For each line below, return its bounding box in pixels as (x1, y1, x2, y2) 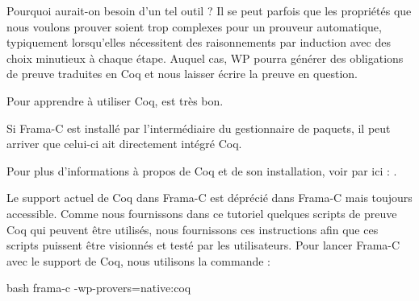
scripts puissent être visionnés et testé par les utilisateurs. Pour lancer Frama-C (6, 237, 400, 254)
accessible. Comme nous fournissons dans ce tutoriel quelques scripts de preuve (6, 204, 397, 221)
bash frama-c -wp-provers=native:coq (6, 279, 191, 296)
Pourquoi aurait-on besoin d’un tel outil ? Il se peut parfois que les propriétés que (6, 2, 412, 19)
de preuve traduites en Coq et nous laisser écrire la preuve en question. (6, 65, 358, 82)
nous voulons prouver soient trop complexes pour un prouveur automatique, (6, 18, 382, 35)
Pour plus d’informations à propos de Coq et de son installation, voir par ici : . (6, 162, 397, 179)
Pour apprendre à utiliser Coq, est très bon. (6, 92, 224, 109)
